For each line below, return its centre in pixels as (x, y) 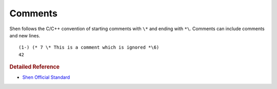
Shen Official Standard (46, 77)
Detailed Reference (35, 67)
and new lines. (25, 35)
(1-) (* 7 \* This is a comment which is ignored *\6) (89, 48)
